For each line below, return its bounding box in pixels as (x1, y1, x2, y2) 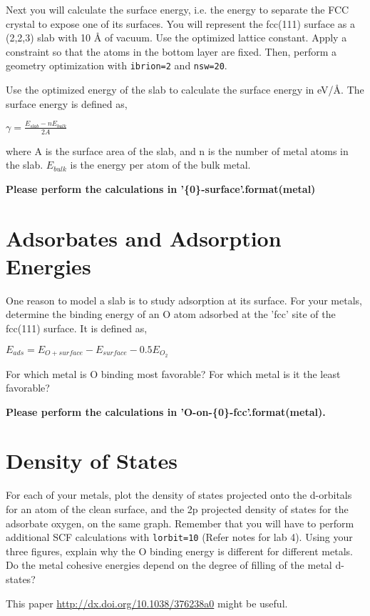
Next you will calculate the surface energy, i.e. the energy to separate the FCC (6, 2, 349, 16)
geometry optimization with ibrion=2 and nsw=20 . (6, 58, 227, 73)
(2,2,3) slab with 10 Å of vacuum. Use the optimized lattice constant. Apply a (6, 30, 347, 45)
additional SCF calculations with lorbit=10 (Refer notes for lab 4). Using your (6, 530, 353, 545)
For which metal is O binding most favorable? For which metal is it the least (6, 366, 341, 381)
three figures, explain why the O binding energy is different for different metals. (6, 543, 353, 558)
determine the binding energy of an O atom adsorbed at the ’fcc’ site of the (6, 307, 336, 322)
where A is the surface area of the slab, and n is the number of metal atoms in (6, 143, 349, 158)
